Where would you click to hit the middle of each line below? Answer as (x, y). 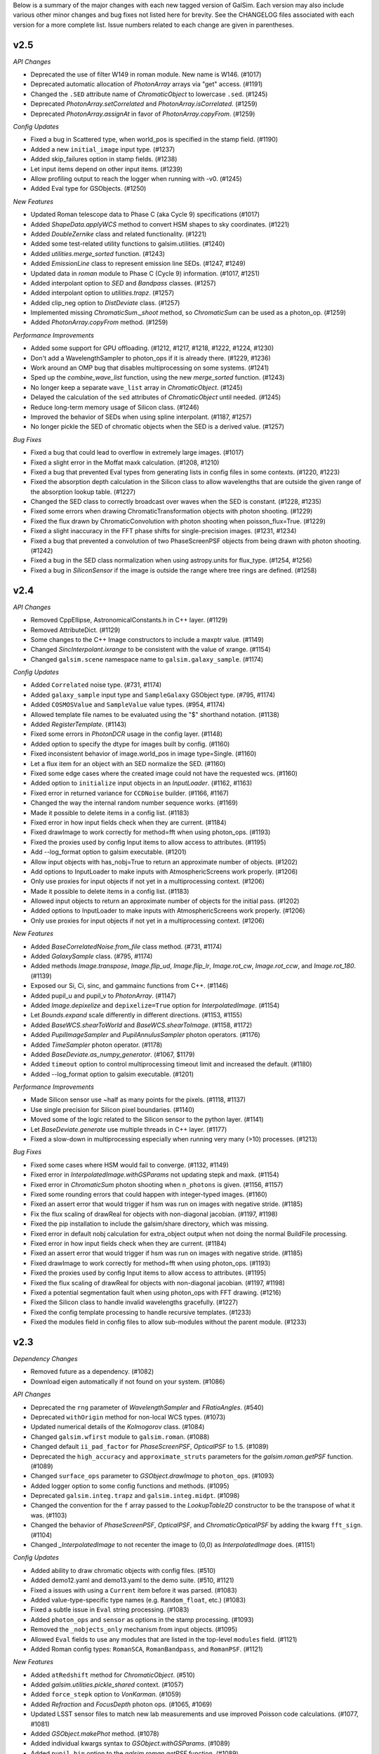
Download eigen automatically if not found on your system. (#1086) (128, 1381)
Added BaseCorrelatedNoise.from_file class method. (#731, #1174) (126, 946)
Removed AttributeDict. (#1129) (75, 630)
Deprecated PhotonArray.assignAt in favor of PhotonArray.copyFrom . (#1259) (143, 114)
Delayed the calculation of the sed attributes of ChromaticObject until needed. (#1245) (156, 397)
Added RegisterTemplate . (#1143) (79, 724)
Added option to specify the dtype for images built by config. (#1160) (130, 744)
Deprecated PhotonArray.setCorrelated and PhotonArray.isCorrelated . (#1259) (144, 104)
